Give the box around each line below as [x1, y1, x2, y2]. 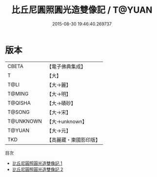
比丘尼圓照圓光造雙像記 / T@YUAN [11, 4, 153, 16]
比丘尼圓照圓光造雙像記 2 [12, 166, 63, 172]
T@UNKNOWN [7, 118, 42, 125]
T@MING [7, 90, 29, 97]
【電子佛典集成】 [46, 63, 86, 70]
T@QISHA [7, 99, 31, 106]
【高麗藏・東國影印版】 [46, 136, 101, 143]
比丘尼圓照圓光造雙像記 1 [12, 160, 62, 166]
